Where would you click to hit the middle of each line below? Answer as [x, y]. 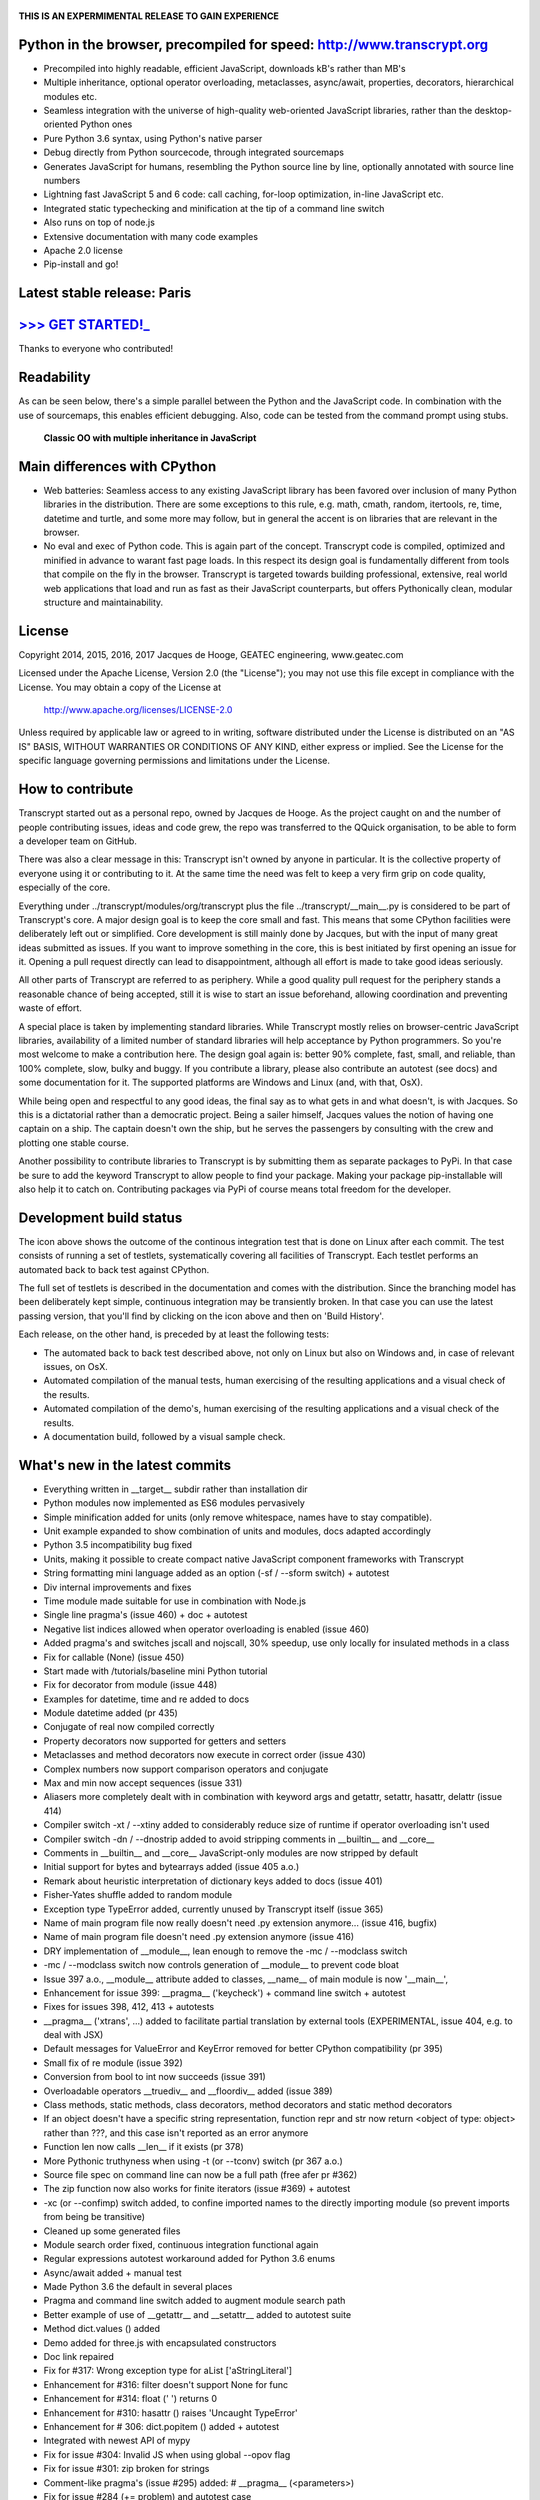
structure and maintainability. [103, 602]
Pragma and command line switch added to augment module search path [194, 2301]
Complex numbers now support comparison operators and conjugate [186, 1769]
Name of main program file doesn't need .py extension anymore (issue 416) [199, 1937]
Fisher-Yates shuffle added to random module [138, 1895]
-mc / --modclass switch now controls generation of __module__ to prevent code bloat [221, 1965]
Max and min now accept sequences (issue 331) [143, 1783]
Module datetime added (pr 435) [111, 1713]
